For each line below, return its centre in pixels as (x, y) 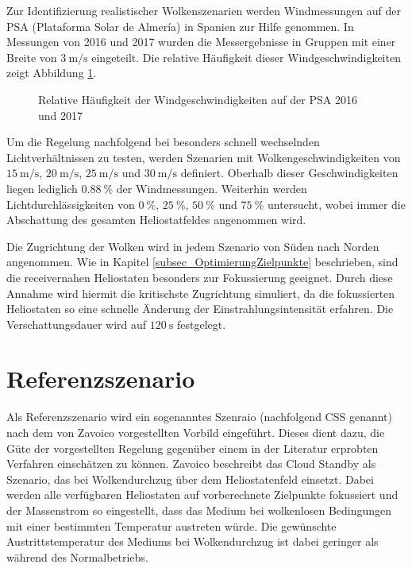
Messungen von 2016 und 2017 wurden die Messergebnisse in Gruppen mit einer (201, 42)
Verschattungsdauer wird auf (77, 324)
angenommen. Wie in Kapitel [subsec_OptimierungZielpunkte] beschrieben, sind (202, 262)
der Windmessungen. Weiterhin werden (212, 188)
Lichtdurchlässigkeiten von (71, 204)
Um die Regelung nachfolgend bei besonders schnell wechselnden (163, 142)
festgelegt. (202, 324)
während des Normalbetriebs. (77, 556)
